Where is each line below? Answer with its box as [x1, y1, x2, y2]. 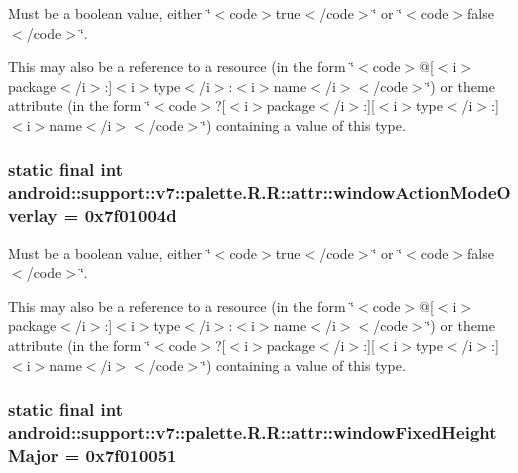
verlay [8, 203, 58, 228]
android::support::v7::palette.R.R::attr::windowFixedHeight [8, 420, 497, 445]
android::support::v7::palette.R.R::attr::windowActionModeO [8, 180, 511, 205]
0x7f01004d [84, 203, 177, 228]
